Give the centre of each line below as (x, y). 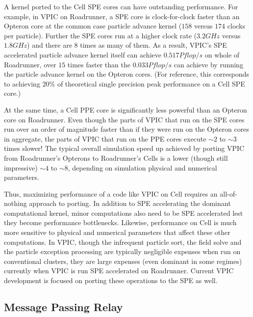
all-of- (228, 193)
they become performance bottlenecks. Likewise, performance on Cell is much (120, 222)
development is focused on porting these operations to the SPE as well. (111, 280)
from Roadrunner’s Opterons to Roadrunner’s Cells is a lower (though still (116, 158)
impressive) (21, 167)
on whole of (222, 54)
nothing (15, 203)
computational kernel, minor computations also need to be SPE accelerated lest (124, 213)
